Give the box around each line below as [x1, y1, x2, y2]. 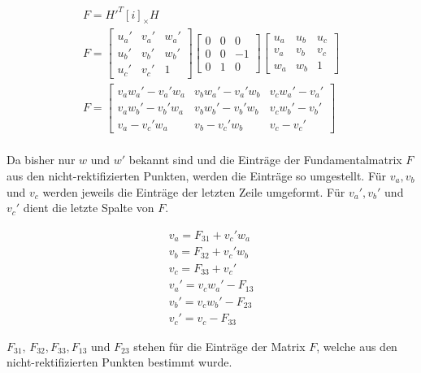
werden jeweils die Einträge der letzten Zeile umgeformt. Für [42, 183, 345, 200]
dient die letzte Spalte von [23, 199, 154, 216]
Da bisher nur [7, 151, 76, 168]
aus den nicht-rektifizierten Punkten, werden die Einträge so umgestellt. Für [7, 167, 387, 184]
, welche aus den [316, 337, 397, 354]
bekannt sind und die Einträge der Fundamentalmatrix [128, 151, 402, 168]
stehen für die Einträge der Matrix [133, 337, 306, 354]
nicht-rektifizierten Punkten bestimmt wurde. [7, 353, 232, 371]
